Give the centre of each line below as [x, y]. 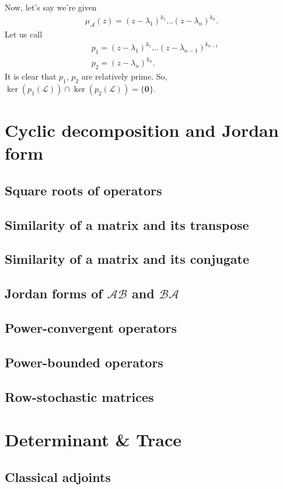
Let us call [24, 34]
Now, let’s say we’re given [51, 7]
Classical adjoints [58, 476]
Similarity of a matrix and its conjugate [127, 259]
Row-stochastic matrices [79, 396]
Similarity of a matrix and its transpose [127, 224]
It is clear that [31, 76]
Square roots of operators [83, 190]
